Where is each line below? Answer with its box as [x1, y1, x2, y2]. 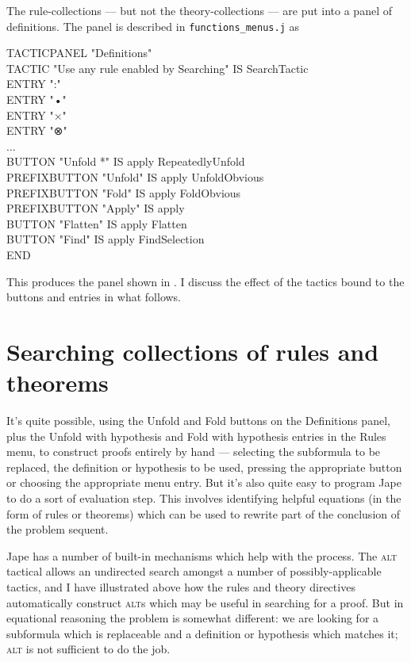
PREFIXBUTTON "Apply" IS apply [6, 200, 185, 216]
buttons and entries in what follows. [6, 289, 182, 305]
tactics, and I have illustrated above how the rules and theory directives [6, 579, 355, 595]
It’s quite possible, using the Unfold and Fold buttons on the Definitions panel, [6, 412, 390, 429]
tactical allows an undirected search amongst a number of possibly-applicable [6, 563, 382, 580]
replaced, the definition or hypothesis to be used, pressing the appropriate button [6, 458, 402, 475]
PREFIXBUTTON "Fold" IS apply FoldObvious [6, 184, 241, 201]
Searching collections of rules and [6, 335, 379, 367]
